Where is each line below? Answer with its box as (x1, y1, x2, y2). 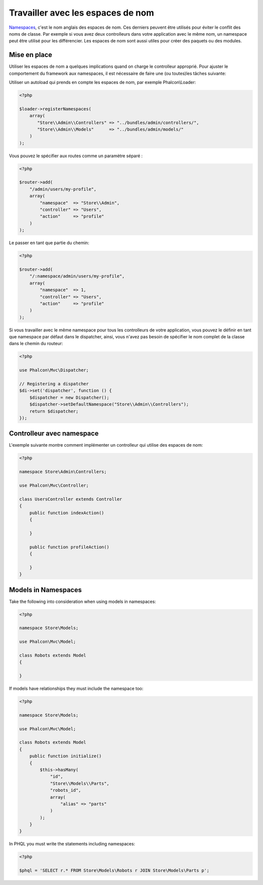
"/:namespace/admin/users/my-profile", (29, 273, 125, 279)
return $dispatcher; (29, 408, 79, 414)
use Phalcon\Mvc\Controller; (19, 483, 89, 488)
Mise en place (9, 51, 53, 59)
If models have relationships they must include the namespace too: (9, 686, 144, 692)
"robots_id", (50, 787, 81, 793)
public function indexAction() (29, 510, 104, 515)
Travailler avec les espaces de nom (9, 7, 154, 18)
